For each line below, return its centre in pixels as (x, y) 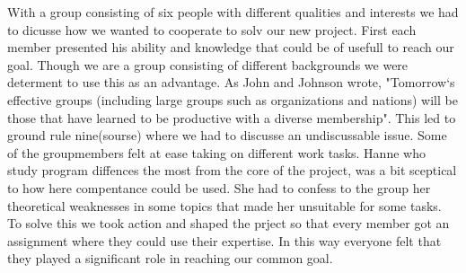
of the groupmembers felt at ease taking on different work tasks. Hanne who (216, 152)
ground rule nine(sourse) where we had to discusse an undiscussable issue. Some (227, 135)
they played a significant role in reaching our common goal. (170, 258)
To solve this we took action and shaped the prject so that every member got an (229, 223)
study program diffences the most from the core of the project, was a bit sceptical (232, 170)
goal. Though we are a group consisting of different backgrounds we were (208, 64)
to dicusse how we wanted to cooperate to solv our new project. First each (212, 29)
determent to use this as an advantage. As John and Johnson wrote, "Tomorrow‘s (231, 82)
